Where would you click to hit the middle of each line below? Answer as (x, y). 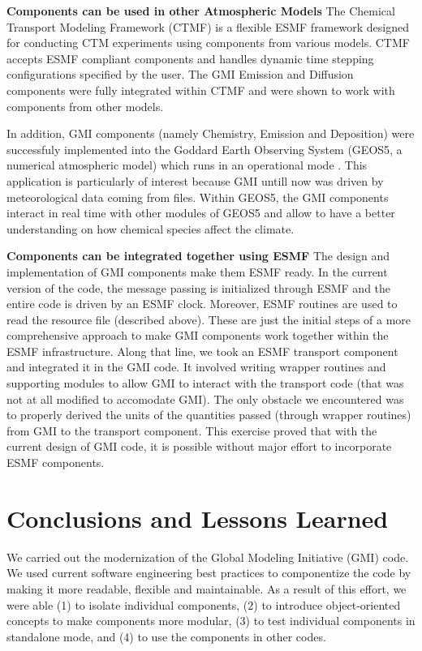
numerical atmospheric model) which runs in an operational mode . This (187, 165)
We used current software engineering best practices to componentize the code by (209, 573)
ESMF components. (56, 463)
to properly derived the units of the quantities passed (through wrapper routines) (209, 415)
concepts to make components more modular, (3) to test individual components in (211, 621)
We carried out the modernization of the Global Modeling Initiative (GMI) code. (208, 557)
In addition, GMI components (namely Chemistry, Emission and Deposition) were (211, 133)
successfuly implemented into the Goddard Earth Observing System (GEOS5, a (205, 149)
